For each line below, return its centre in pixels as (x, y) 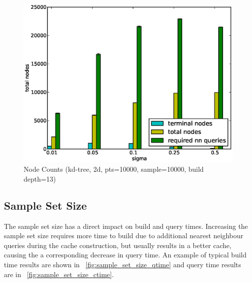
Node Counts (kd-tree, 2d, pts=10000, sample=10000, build (114, 169)
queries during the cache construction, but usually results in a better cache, (118, 245)
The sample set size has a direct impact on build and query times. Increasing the (126, 226)
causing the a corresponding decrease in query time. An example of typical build (125, 255)
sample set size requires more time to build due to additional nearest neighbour (124, 236)
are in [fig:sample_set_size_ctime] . (59, 274)
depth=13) (40, 178)
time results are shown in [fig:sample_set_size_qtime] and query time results (123, 265)
